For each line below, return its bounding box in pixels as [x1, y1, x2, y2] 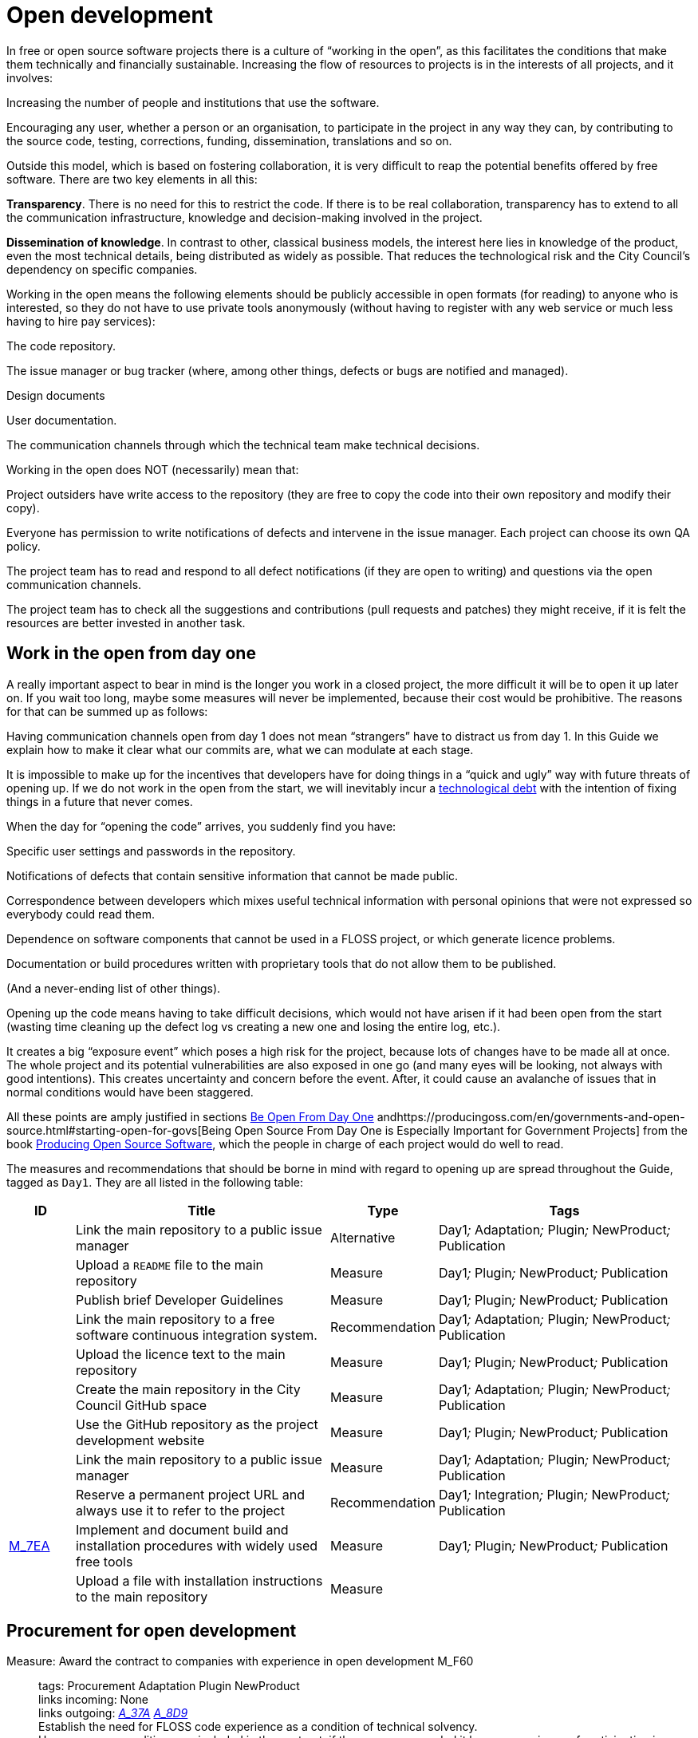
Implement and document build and [75, 1521, 289, 1538]
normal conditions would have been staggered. [6, 1084, 254, 1099]
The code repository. [6, 338, 116, 353]
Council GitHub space [75, 1396, 207, 1413]
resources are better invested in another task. [6, 615, 246, 630]
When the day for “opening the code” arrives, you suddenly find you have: [6, 819, 396, 833]
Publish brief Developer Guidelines [75, 1291, 284, 1308]
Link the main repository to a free [75, 1310, 275, 1327]
